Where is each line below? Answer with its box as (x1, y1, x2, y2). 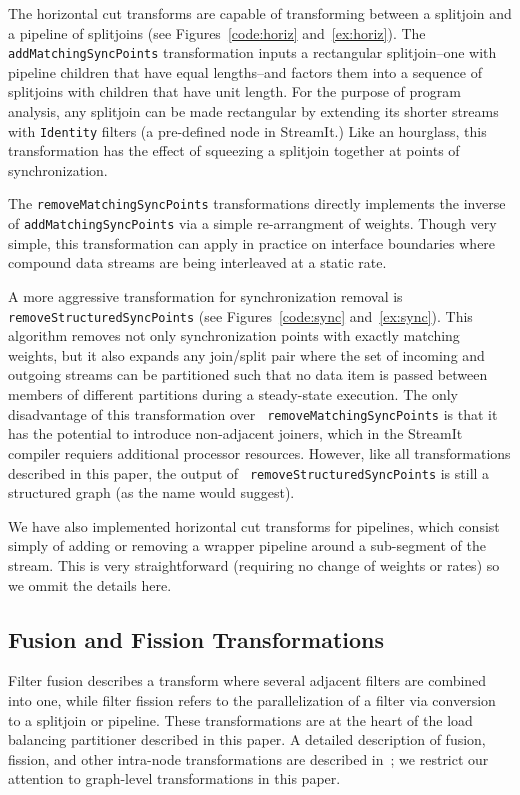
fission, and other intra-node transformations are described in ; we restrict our (8, 748, 489, 769)
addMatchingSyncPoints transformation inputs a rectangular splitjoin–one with (8, 42, 497, 63)
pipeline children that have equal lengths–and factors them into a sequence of (8, 61, 482, 82)
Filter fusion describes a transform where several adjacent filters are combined (8, 670, 487, 691)
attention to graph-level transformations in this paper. (8, 768, 341, 789)
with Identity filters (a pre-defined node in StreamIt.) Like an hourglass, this (8, 120, 487, 141)
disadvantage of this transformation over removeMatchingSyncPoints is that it (8, 403, 498, 424)
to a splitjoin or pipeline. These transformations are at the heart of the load (8, 709, 473, 730)
